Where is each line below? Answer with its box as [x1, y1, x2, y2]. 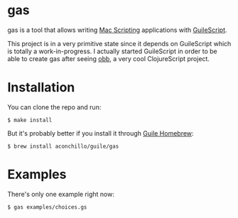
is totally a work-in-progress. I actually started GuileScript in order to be [7, 47, 218, 55]
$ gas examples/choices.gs [7, 203, 87, 211]
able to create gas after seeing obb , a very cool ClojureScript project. [7, 54, 210, 62]
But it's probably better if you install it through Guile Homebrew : [7, 129, 194, 137]
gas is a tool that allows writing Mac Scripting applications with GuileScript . [7, 26, 227, 34]
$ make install [7, 116, 53, 124]
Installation [7, 80, 75, 96]
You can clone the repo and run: [7, 102, 102, 111]
